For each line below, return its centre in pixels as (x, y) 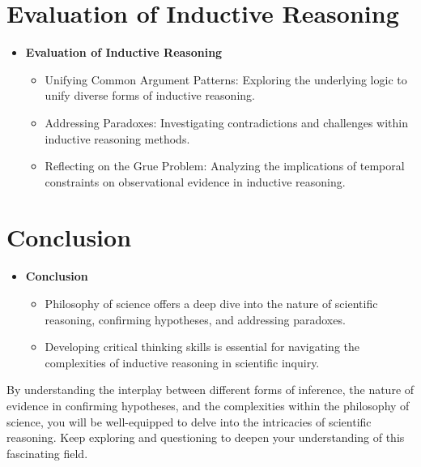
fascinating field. (47, 453)
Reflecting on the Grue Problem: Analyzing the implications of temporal (225, 166)
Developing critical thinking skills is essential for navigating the (202, 347)
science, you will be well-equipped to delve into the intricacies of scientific (189, 421)
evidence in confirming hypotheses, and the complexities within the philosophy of (208, 405)
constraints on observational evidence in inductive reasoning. (195, 181)
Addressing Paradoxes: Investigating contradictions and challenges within (226, 122)
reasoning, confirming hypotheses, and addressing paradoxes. (195, 319)
